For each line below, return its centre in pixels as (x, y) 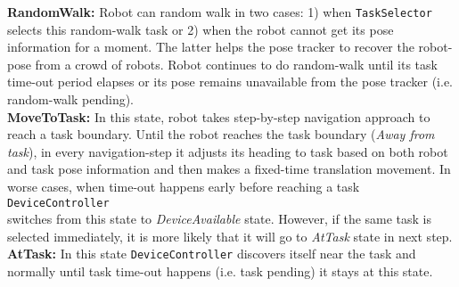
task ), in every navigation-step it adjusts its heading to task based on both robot (228, 151)
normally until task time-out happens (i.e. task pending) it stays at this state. (220, 271)
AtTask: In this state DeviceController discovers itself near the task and (212, 254)
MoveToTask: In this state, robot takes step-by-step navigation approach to (219, 116)
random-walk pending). (71, 99)
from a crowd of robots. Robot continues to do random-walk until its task (236, 64)
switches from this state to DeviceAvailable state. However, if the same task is (220, 219)
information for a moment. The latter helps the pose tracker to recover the (211, 47)
